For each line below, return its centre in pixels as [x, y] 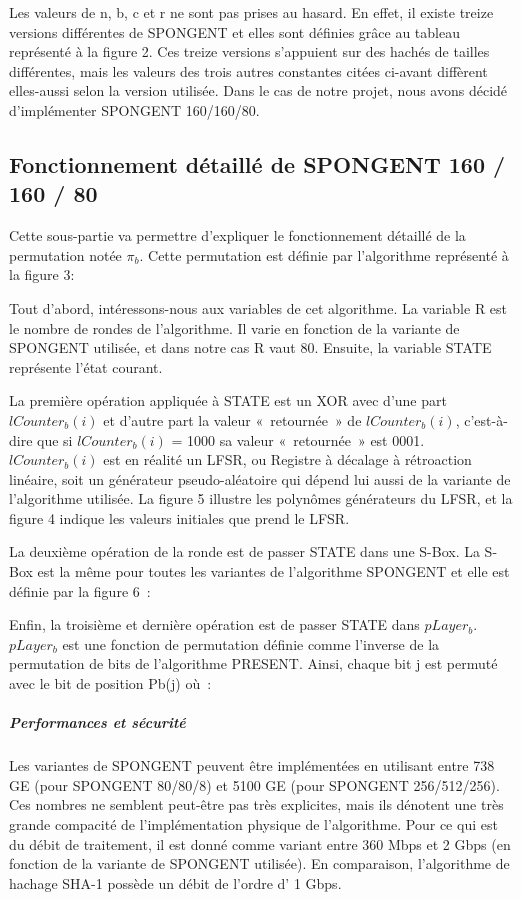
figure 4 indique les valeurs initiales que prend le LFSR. [179, 517]
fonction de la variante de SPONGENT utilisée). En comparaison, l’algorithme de [259, 863]
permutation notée [65, 254]
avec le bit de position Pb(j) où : [110, 683]
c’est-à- [486, 419]
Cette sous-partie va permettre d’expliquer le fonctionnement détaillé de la [237, 235]
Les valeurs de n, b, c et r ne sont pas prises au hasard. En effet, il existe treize [251, 12]
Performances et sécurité [97, 722]
